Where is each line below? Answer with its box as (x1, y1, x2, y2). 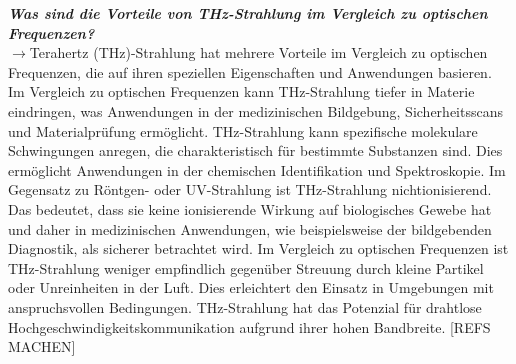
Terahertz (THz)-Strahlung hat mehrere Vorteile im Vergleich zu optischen (29, 42, 488, 63)
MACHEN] (8, 336, 76, 357)
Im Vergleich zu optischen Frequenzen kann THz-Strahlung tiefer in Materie (8, 81, 475, 102)
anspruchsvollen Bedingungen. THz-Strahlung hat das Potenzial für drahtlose (8, 296, 482, 317)
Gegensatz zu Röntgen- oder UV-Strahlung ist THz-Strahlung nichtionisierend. (8, 179, 492, 200)
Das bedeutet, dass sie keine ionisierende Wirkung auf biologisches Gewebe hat (8, 198, 492, 219)
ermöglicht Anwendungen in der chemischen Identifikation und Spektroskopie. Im (8, 159, 506, 180)
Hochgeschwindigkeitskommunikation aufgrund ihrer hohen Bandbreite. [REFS (8, 316, 491, 337)
